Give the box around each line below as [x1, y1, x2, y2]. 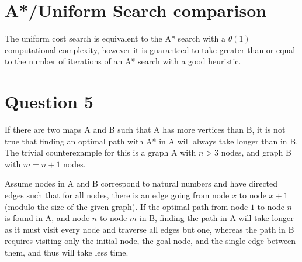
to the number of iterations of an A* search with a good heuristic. [5, 55, 241, 67]
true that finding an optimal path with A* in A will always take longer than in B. [5, 135, 298, 147]
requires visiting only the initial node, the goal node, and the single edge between [5, 235, 296, 247]
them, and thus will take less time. [5, 246, 129, 258]
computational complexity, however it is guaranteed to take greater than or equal [5, 43, 296, 56]
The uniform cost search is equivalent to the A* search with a [5, 32, 225, 44]
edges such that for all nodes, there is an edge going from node [5, 189, 230, 201]
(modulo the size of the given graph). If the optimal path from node [5, 200, 248, 212]
